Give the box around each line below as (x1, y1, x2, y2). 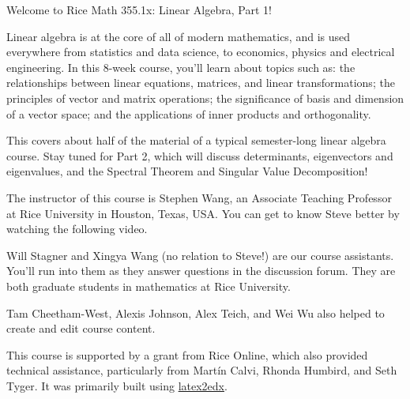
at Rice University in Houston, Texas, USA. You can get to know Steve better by (6, 205, 400, 221)
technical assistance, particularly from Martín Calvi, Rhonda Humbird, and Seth (6, 362, 397, 378)
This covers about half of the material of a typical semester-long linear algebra (6, 132, 386, 149)
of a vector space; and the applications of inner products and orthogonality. (6, 105, 371, 122)
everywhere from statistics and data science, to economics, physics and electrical (6, 43, 395, 60)
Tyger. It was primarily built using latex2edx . (6, 377, 228, 393)
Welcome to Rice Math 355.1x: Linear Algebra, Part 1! (6, 2, 272, 17)
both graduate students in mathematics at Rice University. (6, 277, 291, 294)
